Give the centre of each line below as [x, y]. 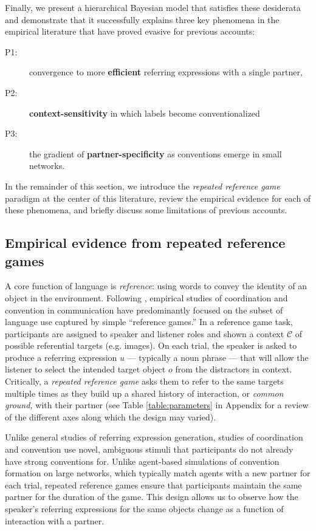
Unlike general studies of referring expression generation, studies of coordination [154, 437]
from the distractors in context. [234, 369]
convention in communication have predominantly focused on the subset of [144, 310]
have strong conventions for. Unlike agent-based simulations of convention [142, 461]
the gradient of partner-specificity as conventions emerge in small [156, 153]
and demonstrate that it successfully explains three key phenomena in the [142, 19]
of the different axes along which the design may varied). [111, 416]
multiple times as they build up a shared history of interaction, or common [144, 393]
